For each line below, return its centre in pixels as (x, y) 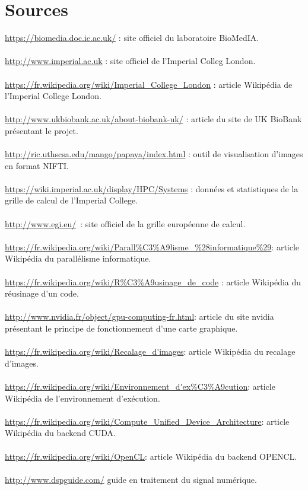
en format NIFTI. (37, 165)
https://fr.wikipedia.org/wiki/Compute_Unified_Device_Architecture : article (147, 421)
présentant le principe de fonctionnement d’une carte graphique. (121, 328)
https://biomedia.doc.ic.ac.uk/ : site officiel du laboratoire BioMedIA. (132, 38)
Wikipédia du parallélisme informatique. (78, 258)
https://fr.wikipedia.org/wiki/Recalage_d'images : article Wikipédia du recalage (150, 351)
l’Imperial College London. (53, 96)
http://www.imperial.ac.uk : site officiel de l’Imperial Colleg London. (130, 61)
